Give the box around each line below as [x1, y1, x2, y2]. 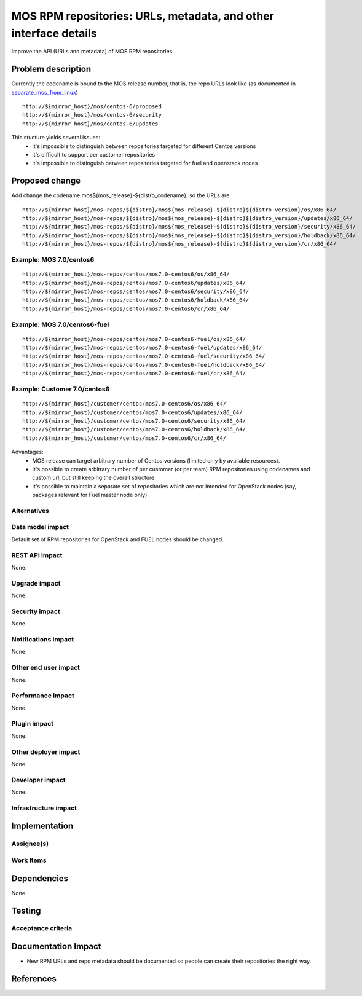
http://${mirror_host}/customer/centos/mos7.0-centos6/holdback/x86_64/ [22, 426, 246, 433]
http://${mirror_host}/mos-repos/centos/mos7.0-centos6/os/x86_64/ [22, 271, 230, 278]
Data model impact [11, 523, 69, 531]
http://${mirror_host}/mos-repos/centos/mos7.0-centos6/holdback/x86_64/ [22, 297, 250, 304]
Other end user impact [11, 664, 80, 672]
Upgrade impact [11, 579, 61, 587]
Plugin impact [11, 720, 53, 728]
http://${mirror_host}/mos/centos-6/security [22, 111, 162, 119]
